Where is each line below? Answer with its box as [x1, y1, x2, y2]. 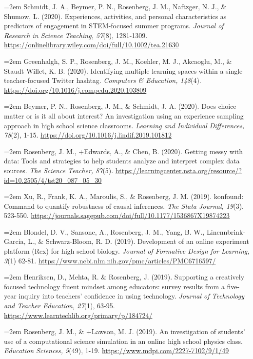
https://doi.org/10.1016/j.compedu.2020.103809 [4, 84, 147, 95]
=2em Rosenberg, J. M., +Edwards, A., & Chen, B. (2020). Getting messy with [4, 146, 243, 156]
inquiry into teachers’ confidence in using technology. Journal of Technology [19, 291, 245, 301]
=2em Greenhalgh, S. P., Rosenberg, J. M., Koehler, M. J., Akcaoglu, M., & [4, 56, 232, 66]
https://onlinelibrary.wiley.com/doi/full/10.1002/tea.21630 [4, 40, 179, 50]
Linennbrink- [207, 226, 245, 237]
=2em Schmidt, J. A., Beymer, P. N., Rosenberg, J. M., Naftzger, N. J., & [4, 1, 227, 11]
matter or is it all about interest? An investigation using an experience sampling [4, 110, 244, 120]
